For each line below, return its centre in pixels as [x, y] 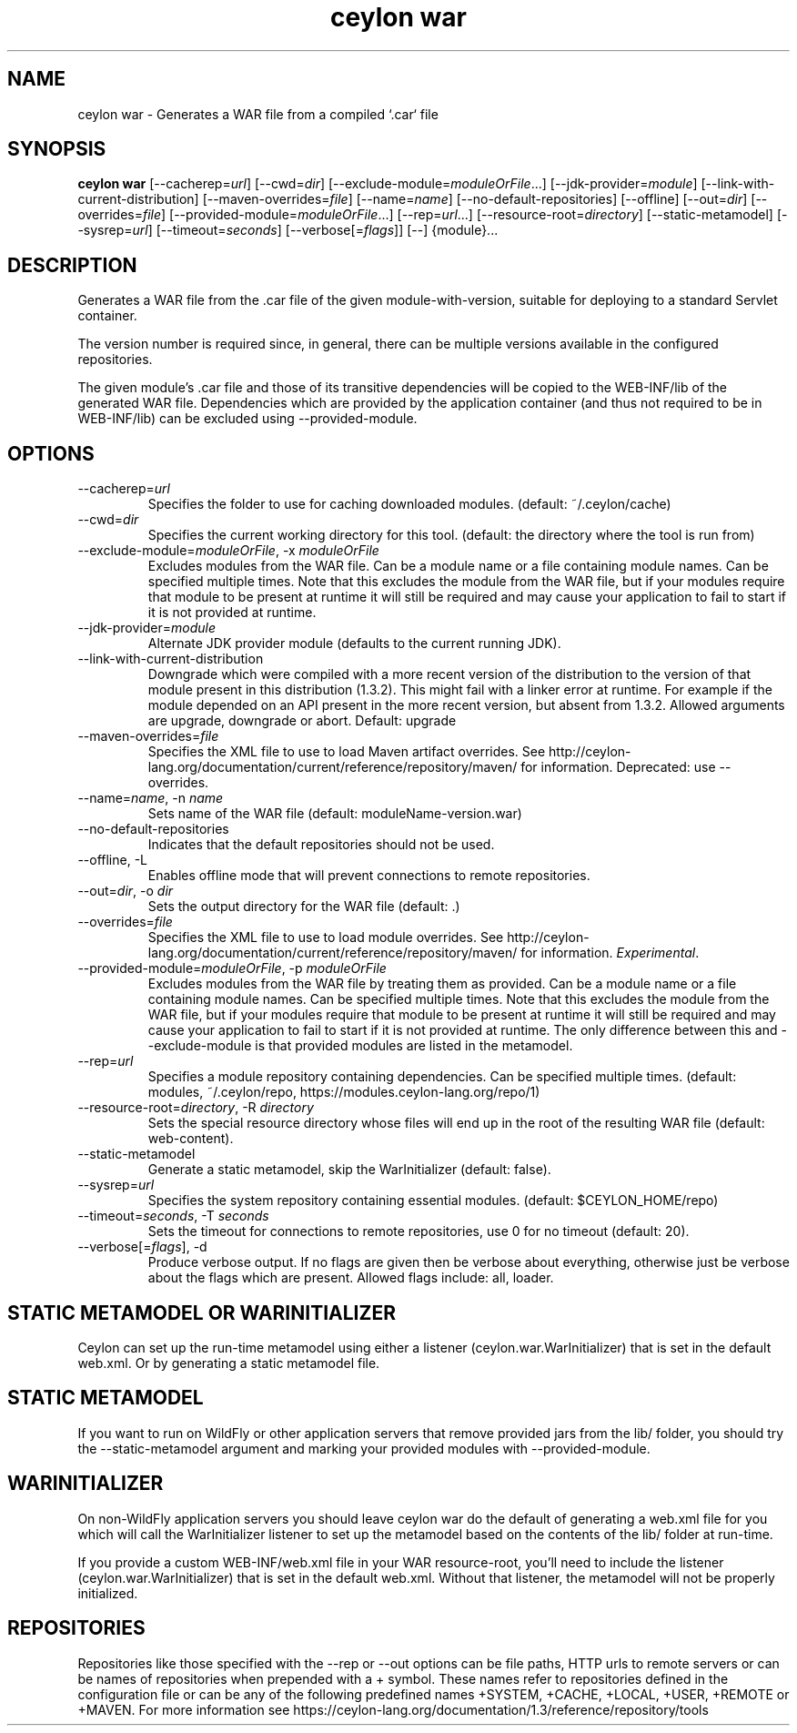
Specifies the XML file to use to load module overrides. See [326, 937]
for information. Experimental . [610, 953]
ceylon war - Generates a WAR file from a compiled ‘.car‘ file [258, 114]
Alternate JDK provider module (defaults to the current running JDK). [354, 644]
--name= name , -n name [151, 798]
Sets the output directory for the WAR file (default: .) [304, 907]
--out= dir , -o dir [126, 891]
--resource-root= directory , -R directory [196, 1108]
